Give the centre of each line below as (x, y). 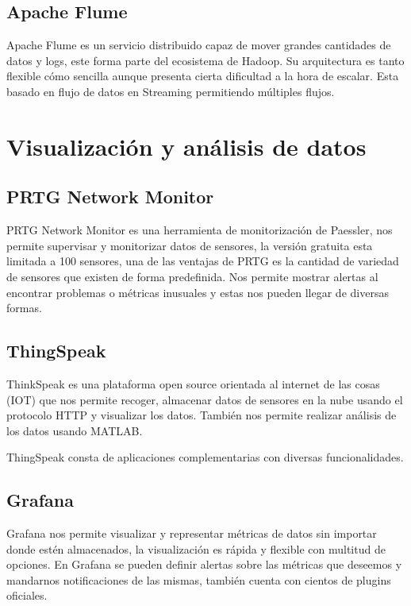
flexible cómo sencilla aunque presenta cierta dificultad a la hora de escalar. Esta (203, 76)
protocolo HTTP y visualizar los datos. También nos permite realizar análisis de (202, 415)
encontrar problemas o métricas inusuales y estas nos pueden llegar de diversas (198, 292)
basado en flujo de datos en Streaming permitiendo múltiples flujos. (171, 91)
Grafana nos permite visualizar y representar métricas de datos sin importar (192, 533)
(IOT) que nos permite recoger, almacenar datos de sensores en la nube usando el (205, 399)
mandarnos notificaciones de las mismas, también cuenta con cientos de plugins (199, 579)
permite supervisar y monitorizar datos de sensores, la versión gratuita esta (190, 245)
